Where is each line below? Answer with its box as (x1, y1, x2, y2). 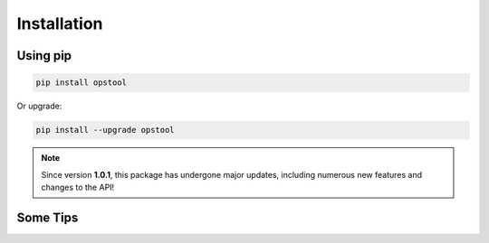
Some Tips (16, 210, 79, 225)
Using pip (16, 48, 72, 63)
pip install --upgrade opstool (35, 125, 176, 136)
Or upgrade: (16, 100, 62, 112)
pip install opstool (35, 78, 127, 88)
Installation (16, 14, 103, 33)
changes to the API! (41, 182, 115, 192)
